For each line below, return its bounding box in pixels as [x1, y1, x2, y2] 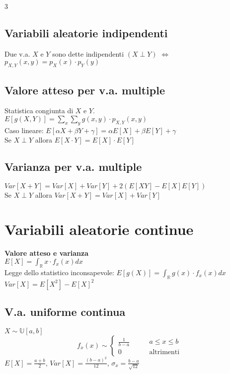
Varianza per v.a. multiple [4, 159, 142, 174]
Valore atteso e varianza [4, 247, 89, 258]
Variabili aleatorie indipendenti [4, 25, 168, 40]
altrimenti [149, 348, 180, 356]
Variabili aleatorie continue [4, 219, 194, 239]
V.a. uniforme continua [4, 303, 126, 319]
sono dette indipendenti [52, 48, 124, 59]
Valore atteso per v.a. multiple [4, 82, 165, 97]
